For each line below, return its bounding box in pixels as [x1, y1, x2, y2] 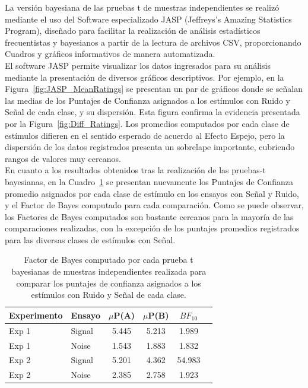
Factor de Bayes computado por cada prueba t [24, 253, 193, 266]
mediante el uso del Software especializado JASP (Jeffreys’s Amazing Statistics [5, 12, 292, 25]
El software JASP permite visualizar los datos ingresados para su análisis [5, 59, 271, 71]
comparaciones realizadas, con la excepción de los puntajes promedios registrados [5, 222, 300, 234]
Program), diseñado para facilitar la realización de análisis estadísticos [5, 24, 261, 37]
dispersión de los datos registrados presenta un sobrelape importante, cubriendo [5, 141, 295, 153]
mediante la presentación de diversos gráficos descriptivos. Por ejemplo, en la [5, 71, 284, 83]
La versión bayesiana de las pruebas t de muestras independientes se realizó [5, 1, 280, 13]
